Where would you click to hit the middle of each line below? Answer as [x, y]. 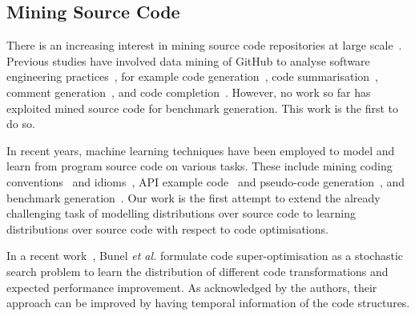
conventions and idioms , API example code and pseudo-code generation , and [206, 181]
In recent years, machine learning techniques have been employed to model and [201, 150]
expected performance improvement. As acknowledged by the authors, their [192, 287]
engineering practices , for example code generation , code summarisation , [193, 76]
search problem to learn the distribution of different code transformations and [197, 271]
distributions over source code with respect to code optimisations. [167, 228]
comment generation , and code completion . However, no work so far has [189, 92]
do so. [21, 124]
